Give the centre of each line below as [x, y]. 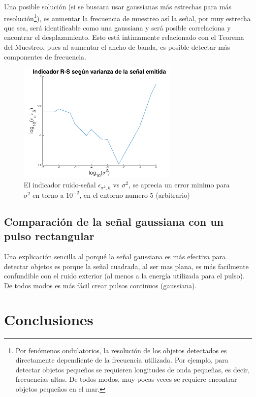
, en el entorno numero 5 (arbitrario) [135, 195]
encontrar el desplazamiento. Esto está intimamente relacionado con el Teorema [124, 37]
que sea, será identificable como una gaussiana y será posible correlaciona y [117, 27]
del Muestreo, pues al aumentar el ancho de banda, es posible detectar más [117, 47]
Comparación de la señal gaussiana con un [114, 221]
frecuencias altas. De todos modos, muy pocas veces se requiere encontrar [126, 379]
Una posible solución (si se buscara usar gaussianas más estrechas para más [118, 6]
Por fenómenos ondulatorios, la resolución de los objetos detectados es [121, 350]
